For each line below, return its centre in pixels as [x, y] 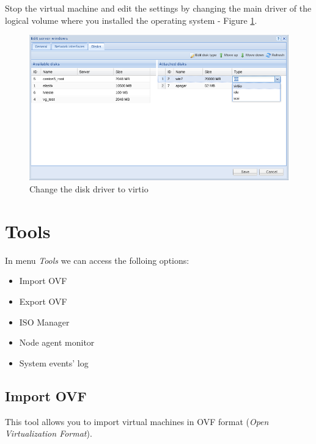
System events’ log [54, 362]
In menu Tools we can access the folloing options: [97, 260]
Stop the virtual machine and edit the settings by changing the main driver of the [158, 8]
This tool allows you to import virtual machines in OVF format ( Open [137, 421]
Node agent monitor [57, 342]
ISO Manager [44, 322]
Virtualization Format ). [49, 433]
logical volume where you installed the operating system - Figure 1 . [131, 20]
